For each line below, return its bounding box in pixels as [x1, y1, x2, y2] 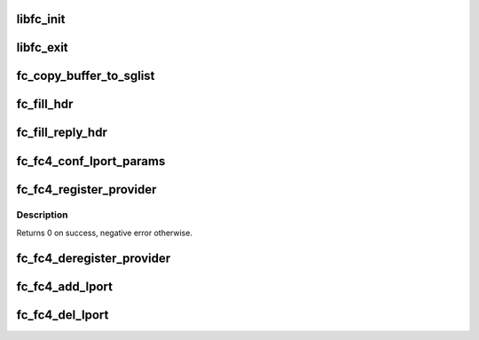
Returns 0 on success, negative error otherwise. [16, 227, 192, 238]
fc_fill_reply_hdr [16, 125, 108, 140]
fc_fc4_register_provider [16, 182, 157, 197]
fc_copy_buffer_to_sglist [16, 68, 155, 83]
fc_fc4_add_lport [16, 279, 113, 294]
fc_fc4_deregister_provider [16, 250, 171, 265]
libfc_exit [16, 40, 68, 55]
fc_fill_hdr [16, 97, 74, 112]
